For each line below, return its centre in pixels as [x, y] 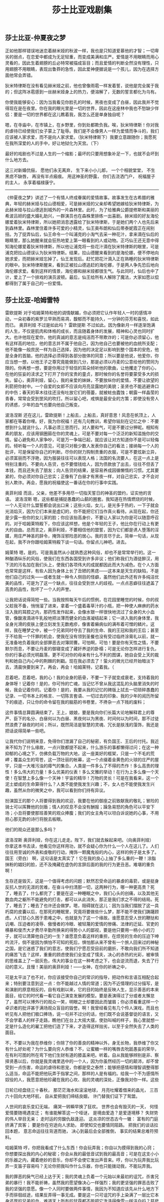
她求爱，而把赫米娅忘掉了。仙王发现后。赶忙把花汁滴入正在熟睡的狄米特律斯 [82, 258]
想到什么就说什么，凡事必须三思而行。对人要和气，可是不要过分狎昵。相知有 [82, 428]
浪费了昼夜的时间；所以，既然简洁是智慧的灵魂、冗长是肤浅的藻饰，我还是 [84, 725]
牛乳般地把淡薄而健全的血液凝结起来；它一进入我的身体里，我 [97, 618]
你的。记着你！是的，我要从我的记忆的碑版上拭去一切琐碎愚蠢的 [95, 690]
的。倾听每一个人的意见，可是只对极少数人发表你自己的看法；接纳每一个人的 [82, 446]
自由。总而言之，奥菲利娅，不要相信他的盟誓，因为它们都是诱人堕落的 [84, 530]
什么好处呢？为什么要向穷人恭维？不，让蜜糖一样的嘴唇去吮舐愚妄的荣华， [84, 1049]
